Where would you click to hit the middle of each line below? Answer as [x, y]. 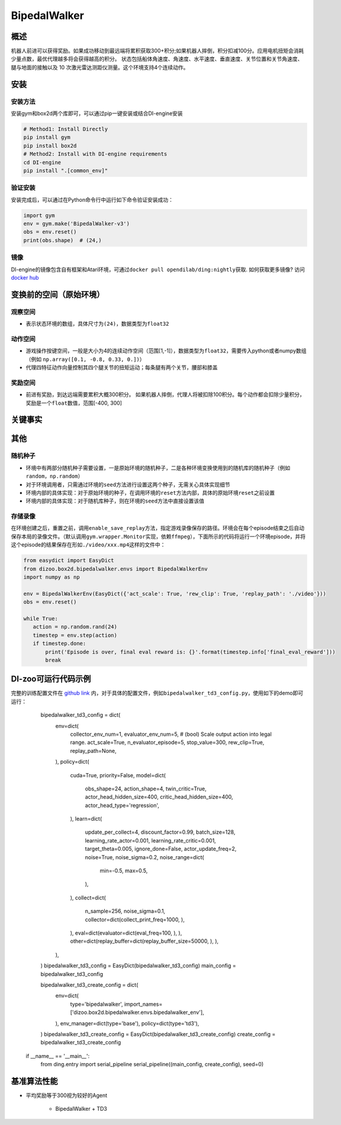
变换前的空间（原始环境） [58, 295]
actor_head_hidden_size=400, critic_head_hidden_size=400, [159, 797]
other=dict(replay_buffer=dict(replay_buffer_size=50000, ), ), [144, 941]
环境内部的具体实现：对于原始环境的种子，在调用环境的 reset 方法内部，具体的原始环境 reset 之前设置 [150, 492]
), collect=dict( [88, 897]
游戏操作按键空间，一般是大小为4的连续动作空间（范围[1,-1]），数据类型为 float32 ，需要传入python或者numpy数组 [166, 351]
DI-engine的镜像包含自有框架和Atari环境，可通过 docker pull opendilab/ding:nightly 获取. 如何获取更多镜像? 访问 [158, 269]
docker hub [25, 277]
